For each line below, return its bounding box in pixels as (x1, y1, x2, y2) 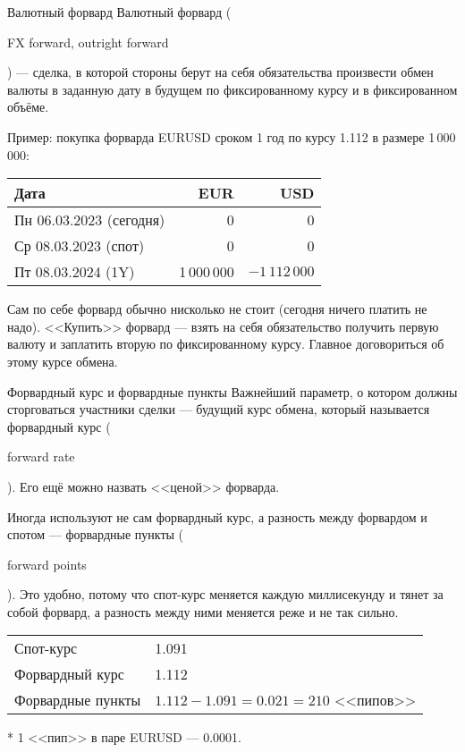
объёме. (7, 97, 49, 116)
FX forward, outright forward (7, 32, 169, 51)
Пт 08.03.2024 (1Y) (14, 261, 135, 283)
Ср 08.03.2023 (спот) (14, 235, 145, 257)
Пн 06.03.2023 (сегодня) (14, 209, 165, 231)
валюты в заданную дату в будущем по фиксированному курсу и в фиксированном (7, 80, 458, 98)
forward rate (7, 447, 75, 466)
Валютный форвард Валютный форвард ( (7, 3, 232, 21)
